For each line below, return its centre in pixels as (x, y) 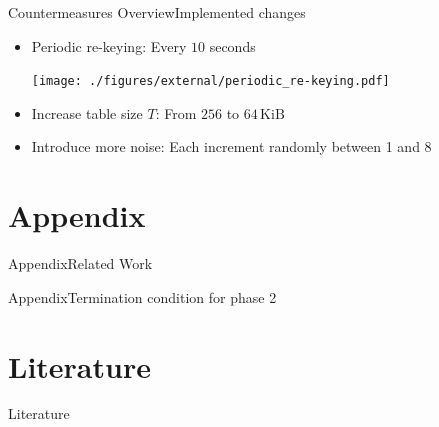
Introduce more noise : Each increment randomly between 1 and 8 (231, 146)
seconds (232, 45)
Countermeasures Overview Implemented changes (157, 12)
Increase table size (87, 112)
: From (176, 112)
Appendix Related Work (80, 263)
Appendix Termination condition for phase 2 (142, 296)
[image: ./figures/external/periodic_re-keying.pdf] (210, 81)
